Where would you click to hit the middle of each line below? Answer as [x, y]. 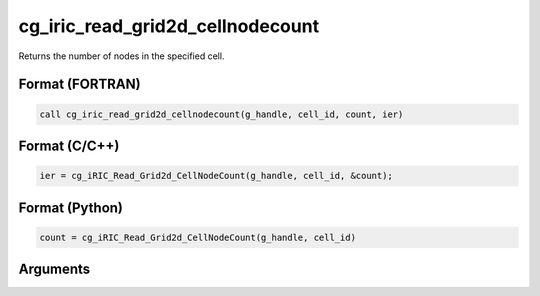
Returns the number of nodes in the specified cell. [121, 56]
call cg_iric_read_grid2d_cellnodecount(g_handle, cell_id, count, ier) [221, 114]
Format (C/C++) [69, 145]
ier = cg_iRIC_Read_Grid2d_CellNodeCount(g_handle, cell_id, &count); [216, 176]
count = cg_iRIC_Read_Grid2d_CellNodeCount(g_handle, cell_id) [198, 237]
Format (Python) [71, 207]
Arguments [54, 269]
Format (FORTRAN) [79, 84]
